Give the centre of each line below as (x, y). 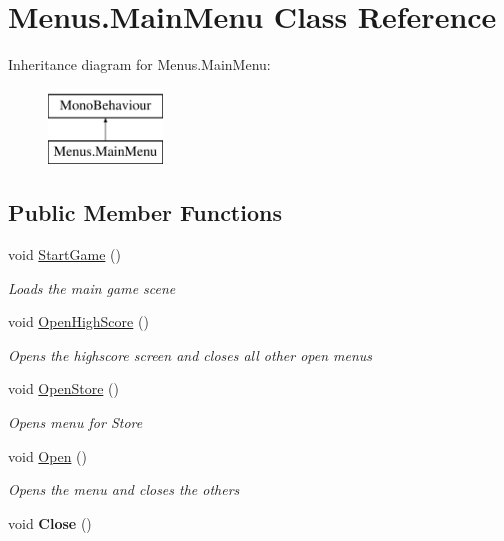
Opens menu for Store (75, 422)
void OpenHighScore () (78, 321)
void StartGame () (64, 254)
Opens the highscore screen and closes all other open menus (190, 354)
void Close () (50, 522)
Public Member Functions (145, 212)
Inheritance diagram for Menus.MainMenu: (139, 64)
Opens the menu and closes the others (124, 489)
